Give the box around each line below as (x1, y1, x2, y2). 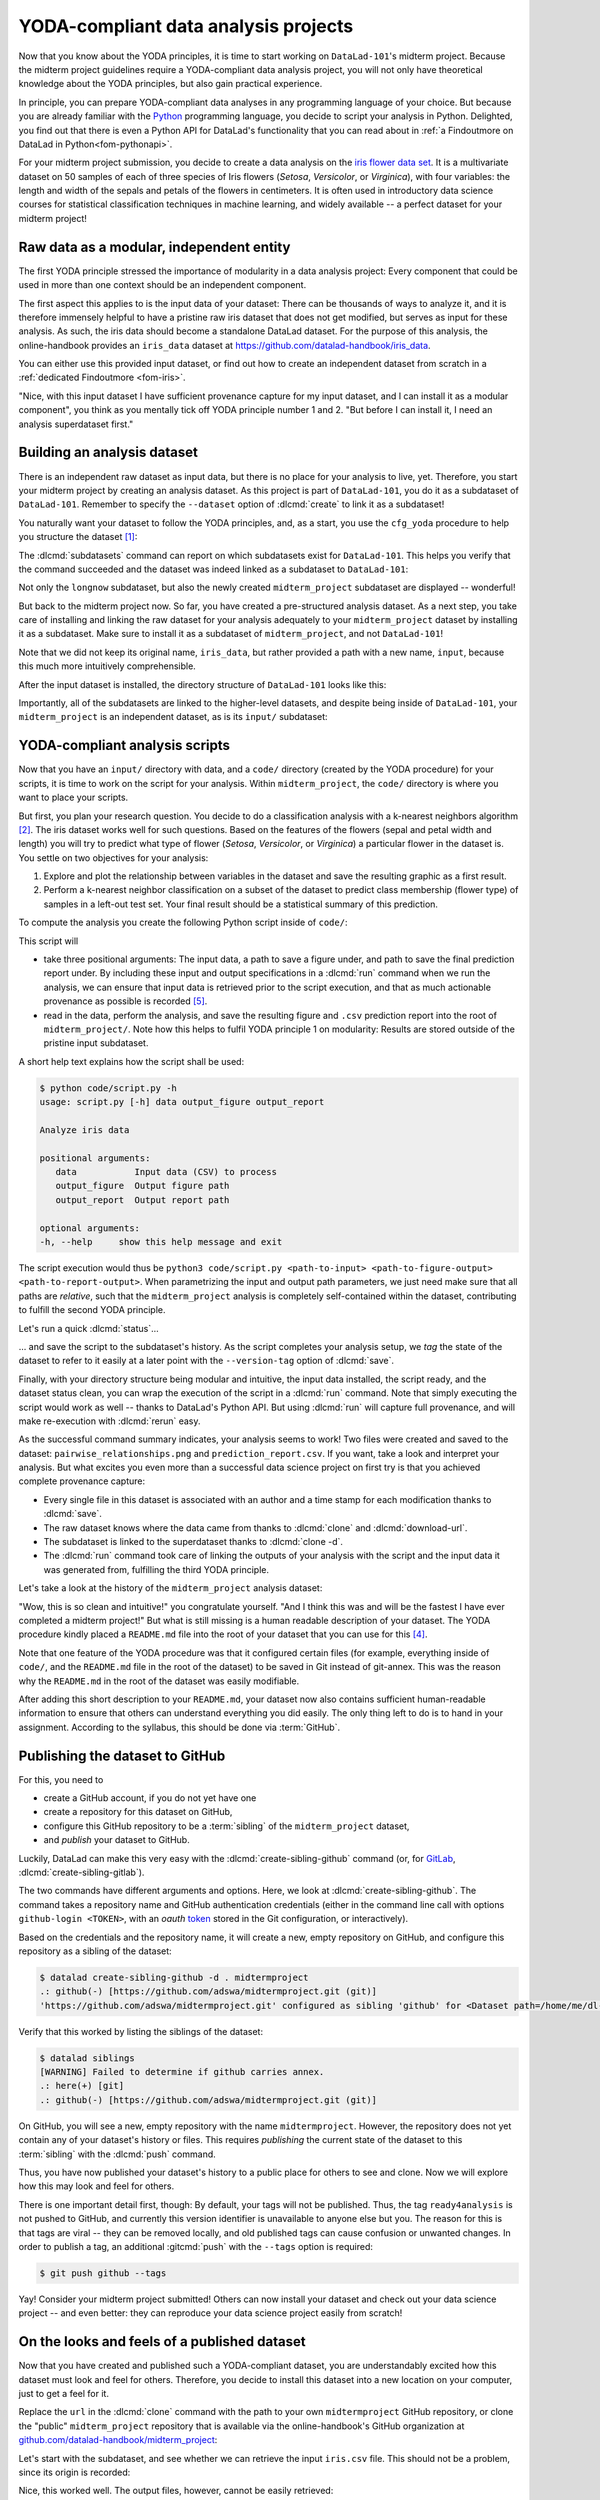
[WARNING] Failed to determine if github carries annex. (39, 2066, 325, 2078)
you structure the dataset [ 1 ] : (18, 531, 138, 543)
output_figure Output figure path (55, 1180, 230, 1192)
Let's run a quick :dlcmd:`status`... (18, 1322, 159, 1334)
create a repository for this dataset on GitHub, (43, 1806, 233, 1818)
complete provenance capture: (18, 1475, 145, 1487)
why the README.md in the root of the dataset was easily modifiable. (18, 1675, 300, 1687)
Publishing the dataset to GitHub (18, 1747, 226, 1764)
